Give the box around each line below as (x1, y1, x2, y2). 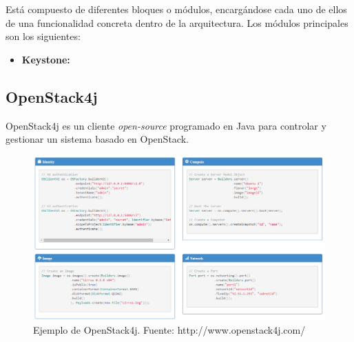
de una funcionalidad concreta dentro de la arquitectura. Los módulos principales (6, 15, 348, 30)
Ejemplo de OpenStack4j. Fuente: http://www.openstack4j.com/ (33, 323, 306, 337)
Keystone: (21, 52, 70, 66)
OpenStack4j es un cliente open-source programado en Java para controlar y (6, 118, 326, 132)
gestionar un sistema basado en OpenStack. (6, 132, 189, 146)
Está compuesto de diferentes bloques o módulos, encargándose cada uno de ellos (6, 2, 347, 16)
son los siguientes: (6, 29, 81, 43)
